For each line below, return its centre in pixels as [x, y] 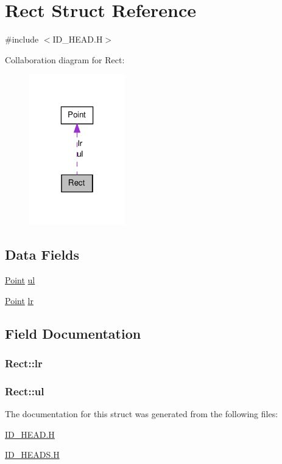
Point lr [19, 300]
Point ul [20, 280]
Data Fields [42, 255]
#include [22, 39]
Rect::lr [24, 363]
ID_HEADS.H [32, 455]
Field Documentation [73, 333]
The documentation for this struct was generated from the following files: [142, 414]
